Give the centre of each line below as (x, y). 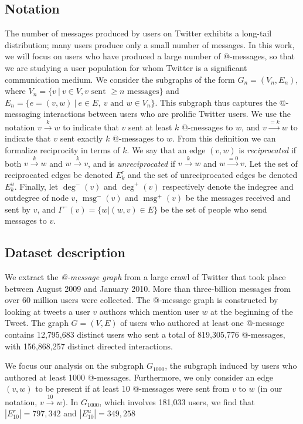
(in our (270, 388)
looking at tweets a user (47, 311)
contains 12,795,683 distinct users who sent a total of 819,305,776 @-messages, (145, 334)
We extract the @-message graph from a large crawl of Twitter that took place (145, 277)
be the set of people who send (214, 209)
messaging (23, 114)
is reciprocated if (268, 149)
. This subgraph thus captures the (216, 102)
